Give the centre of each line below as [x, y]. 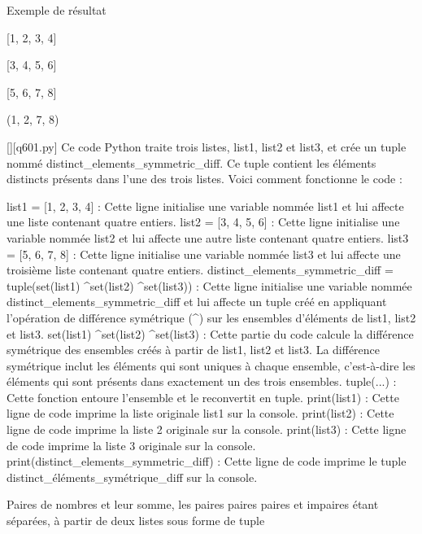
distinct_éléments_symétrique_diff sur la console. [132, 477]
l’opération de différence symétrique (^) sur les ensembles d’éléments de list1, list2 [211, 317]
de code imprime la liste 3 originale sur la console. [131, 445]
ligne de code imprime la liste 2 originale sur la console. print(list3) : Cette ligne [207, 429]
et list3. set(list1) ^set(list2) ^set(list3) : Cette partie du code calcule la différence [210, 333]
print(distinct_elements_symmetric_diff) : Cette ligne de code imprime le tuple [207, 461]
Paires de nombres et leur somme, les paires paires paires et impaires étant [193, 504]
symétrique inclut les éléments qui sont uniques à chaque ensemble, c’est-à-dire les [211, 365]
